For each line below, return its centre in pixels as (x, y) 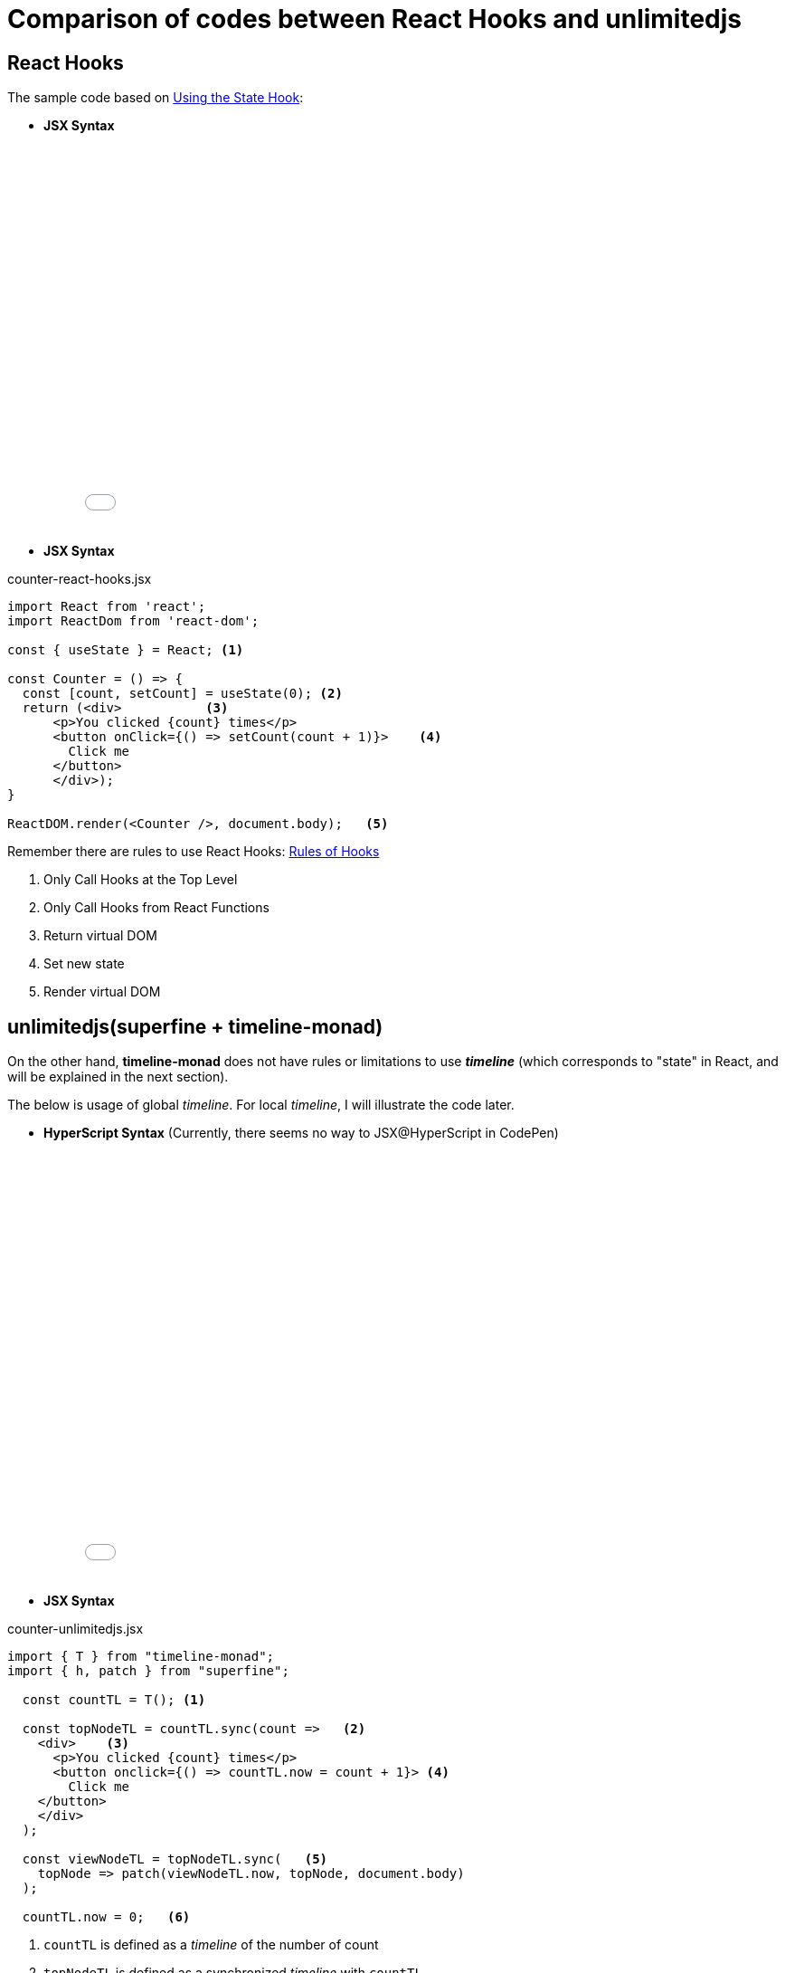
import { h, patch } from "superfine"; (148, 1671)
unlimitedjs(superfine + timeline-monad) (195, 1026)
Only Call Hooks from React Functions (156, 908)
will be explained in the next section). (118, 1077)
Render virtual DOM (102, 992)
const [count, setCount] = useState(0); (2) (182, 694)
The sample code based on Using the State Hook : (156, 98)
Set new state (84, 964)
